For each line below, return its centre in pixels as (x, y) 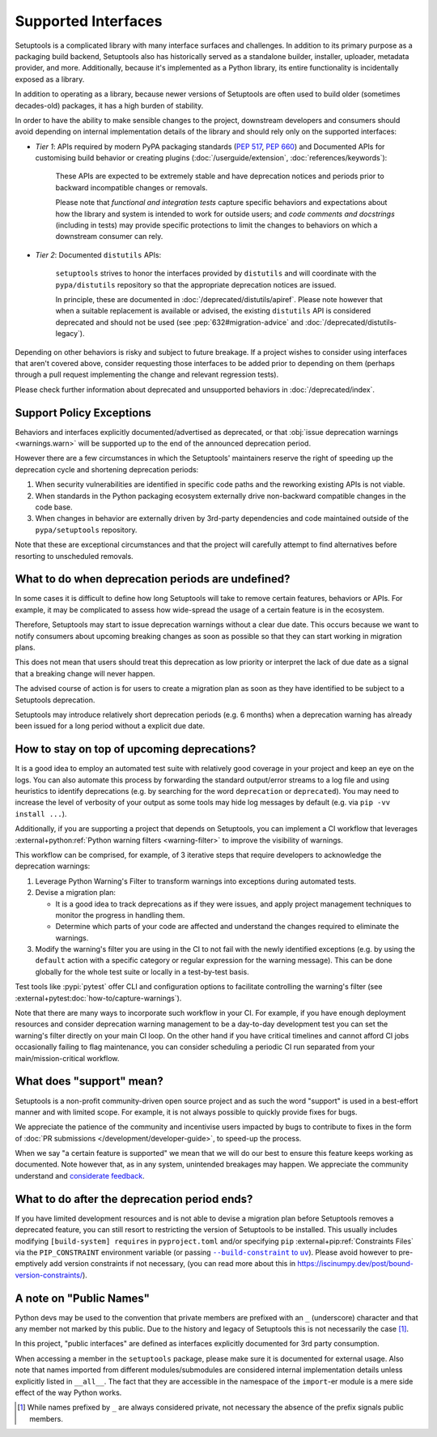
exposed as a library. (50, 79)
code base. (54, 507)
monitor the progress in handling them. (120, 915)
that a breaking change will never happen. (85, 673)
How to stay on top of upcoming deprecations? (136, 749)
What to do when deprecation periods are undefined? (153, 579)
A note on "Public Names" (82, 1298)
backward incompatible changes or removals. (132, 187)
